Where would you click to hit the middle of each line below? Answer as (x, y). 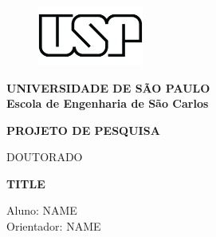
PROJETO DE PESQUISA (83, 130)
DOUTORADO (45, 157)
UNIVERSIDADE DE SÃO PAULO (108, 87)
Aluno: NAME (42, 210)
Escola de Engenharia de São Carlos (108, 103)
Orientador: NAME (54, 226)
